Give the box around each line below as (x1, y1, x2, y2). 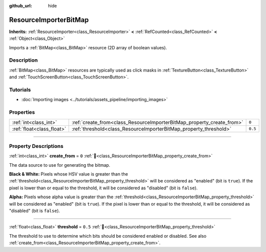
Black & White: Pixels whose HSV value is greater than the (9, 171, 128, 177)
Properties (9, 109, 35, 116)
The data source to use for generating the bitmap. (9, 162, 110, 168)
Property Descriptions (9, 143, 64, 149)
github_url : (9, 3, 32, 8)
